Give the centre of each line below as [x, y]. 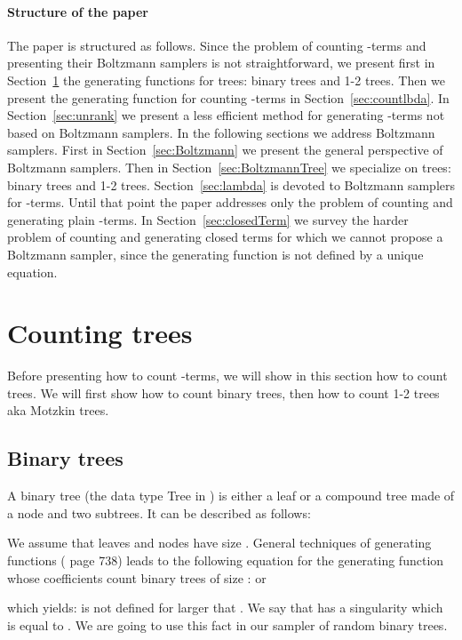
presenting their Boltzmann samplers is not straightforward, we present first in [221, 63]
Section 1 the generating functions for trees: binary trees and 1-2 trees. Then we [226, 80]
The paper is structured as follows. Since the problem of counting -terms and [217, 45]
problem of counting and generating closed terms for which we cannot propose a [225, 237]
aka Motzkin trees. [58, 410]
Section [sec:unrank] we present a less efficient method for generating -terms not [226, 115]
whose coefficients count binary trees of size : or [137, 577]
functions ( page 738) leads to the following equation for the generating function [226, 560]
